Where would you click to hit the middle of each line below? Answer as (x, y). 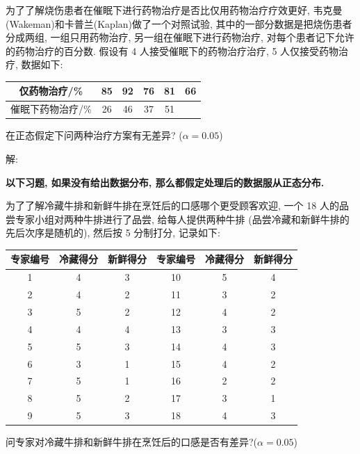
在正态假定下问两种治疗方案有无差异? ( (94, 135)
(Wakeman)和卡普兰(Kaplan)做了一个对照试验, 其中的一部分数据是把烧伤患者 (179, 23)
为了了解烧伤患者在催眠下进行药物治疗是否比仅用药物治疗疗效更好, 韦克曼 (174, 10)
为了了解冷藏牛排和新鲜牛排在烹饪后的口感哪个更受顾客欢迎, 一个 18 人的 (172, 205)
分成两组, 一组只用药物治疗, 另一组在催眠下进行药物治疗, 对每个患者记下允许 (180, 37)
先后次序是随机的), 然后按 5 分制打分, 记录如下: (113, 233)
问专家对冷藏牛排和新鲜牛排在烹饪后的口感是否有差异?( (132, 442)
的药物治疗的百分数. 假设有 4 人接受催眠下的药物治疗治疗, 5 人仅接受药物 (172, 50)
